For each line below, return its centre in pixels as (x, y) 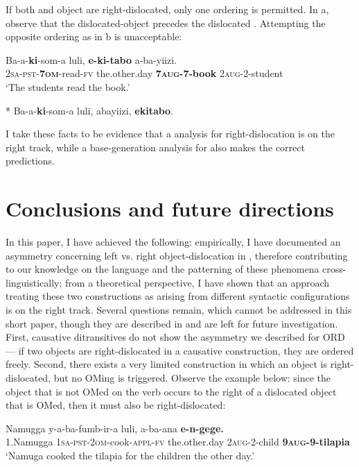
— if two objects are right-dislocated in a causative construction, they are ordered (180, 350)
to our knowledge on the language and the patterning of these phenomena (163, 269)
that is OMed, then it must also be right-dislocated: (116, 405)
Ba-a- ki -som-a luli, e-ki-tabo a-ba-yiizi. (91, 59)
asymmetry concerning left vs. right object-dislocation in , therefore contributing (177, 255)
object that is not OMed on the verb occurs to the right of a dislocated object (171, 391)
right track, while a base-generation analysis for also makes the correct (155, 147)
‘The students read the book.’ (68, 86)
